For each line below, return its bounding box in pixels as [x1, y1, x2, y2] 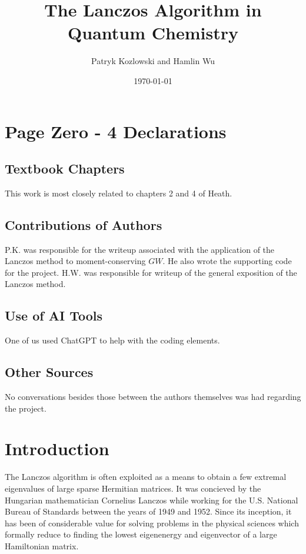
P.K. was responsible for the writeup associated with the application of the [5, 243, 275, 255]
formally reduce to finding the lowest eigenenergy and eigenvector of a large [5, 528, 277, 540]
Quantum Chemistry [68, 21, 238, 45]
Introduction [5, 436, 109, 460]
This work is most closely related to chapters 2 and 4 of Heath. [5, 186, 232, 199]
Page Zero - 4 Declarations [5, 119, 227, 143]
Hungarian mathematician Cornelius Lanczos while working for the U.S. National [5, 493, 298, 506]
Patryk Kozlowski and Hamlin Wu [91, 55, 215, 67]
